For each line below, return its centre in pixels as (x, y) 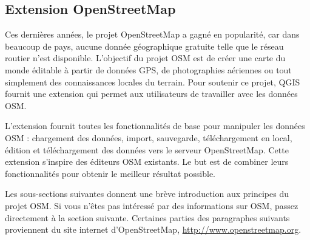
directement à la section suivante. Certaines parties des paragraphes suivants (147, 217)
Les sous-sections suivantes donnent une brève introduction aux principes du (147, 194)
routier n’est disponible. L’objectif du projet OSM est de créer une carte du (145, 58)
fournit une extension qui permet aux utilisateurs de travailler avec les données (151, 94)
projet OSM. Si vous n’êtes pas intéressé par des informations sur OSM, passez (152, 205)
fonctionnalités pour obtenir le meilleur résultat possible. (110, 173)
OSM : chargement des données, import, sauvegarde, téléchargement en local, (149, 137)
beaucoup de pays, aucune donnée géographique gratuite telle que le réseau (144, 46)
